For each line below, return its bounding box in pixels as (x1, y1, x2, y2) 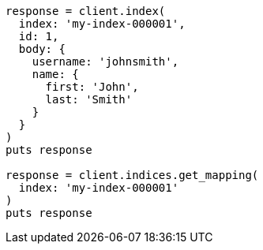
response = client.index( (6, 5, 166, 17)
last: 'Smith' (45, 93, 133, 106)
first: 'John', (45, 80, 139, 93)
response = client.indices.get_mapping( (6, 169, 259, 181)
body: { (18, 43, 66, 55)
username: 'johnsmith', (32, 55, 179, 68)
